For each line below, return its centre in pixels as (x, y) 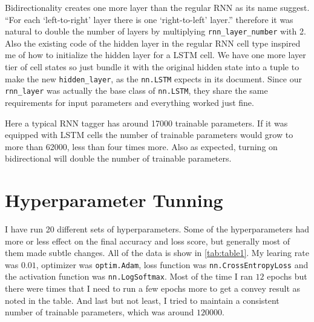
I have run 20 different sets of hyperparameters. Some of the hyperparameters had (157, 229)
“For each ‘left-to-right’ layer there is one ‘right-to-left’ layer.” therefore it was (149, 19)
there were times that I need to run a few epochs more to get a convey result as (153, 288)
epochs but (287, 276)
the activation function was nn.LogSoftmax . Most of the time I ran (129, 276)
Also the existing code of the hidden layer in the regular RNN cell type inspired (153, 43)
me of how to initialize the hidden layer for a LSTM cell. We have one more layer (155, 55)
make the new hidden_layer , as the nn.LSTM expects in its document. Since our (153, 78)
